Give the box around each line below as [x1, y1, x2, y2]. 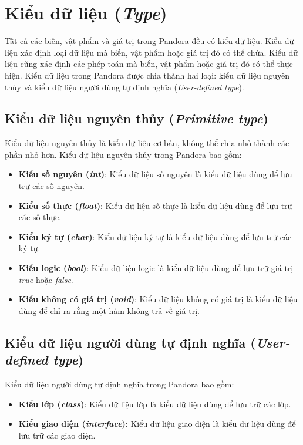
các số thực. [18, 211, 62, 223]
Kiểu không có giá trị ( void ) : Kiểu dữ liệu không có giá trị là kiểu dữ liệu [18, 293, 298, 305]
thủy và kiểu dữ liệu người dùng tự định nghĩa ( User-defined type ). [5, 80, 244, 93]
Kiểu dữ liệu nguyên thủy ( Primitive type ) [5, 109, 268, 127]
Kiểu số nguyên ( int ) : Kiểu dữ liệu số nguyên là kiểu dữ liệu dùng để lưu [18, 168, 292, 180]
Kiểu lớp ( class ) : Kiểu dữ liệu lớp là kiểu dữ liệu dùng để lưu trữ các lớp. [18, 397, 291, 410]
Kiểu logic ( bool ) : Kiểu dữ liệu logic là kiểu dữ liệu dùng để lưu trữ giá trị [18, 262, 294, 274]
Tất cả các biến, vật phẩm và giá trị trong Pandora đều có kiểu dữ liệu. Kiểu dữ [5, 35, 294, 47]
